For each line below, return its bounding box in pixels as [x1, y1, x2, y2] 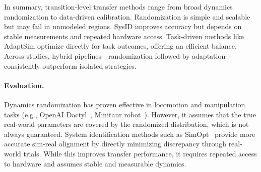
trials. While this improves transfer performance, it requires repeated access [23, 148, 257, 158]
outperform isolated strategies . [42, 60, 137, 71]
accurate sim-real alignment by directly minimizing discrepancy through [4, 138, 226, 149]
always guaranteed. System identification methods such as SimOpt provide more [4, 128, 255, 139]
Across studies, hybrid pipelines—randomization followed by [4, 50, 190, 61]
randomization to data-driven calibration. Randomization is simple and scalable [4, 11, 250, 22]
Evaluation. [4, 80, 44, 90]
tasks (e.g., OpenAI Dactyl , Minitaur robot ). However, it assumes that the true [4, 109, 256, 119]
